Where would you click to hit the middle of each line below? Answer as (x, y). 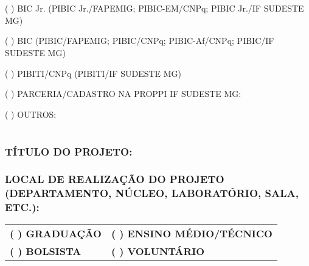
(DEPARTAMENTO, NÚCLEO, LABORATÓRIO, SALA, (152, 193)
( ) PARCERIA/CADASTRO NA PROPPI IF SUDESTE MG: (123, 94)
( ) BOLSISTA (46, 251)
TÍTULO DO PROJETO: (69, 151)
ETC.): (22, 207)
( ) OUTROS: (31, 114)
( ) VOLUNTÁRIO (158, 251)
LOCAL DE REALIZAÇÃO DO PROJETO (115, 179)
